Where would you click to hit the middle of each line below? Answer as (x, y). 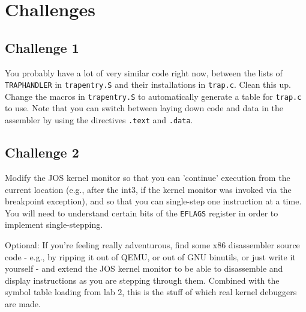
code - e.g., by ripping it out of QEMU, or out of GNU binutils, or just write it (150, 256)
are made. (23, 303)
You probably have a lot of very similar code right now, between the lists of (144, 72)
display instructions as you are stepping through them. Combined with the (142, 280)
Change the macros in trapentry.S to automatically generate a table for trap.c (153, 96)
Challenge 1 (42, 47)
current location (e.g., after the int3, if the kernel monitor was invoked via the (148, 189)
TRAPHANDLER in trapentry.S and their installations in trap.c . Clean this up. (148, 84)
